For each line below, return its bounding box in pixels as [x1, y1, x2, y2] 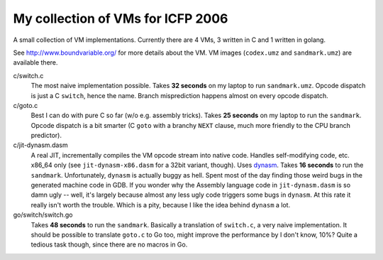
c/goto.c [13, 101, 38, 109]
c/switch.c [13, 71, 44, 80]
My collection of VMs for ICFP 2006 [13, 11, 228, 26]
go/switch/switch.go [13, 210, 73, 220]
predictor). [30, 131, 62, 140]
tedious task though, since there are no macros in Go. [30, 240, 188, 249]
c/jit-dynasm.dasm [13, 141, 68, 149]
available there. [13, 58, 58, 67]
